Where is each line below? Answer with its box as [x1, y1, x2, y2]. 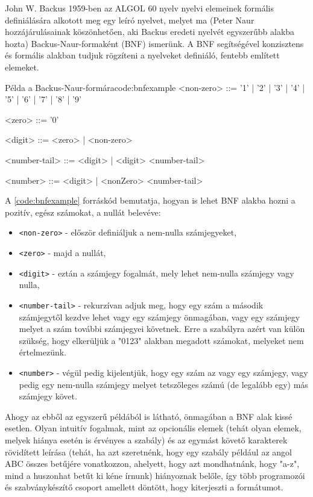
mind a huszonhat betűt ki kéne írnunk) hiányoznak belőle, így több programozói [5, 469, 305, 481]
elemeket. [5, 60, 39, 73]
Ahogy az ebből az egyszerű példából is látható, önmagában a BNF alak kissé [5, 410, 292, 422]
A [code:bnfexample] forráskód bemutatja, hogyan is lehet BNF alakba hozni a [5, 194, 296, 207]
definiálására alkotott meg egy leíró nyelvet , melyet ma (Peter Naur [5, 13, 255, 26]
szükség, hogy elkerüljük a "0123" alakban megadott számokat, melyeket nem [19, 334, 304, 346]
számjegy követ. [19, 390, 77, 402]
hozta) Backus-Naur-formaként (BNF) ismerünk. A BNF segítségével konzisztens [5, 37, 304, 49]
